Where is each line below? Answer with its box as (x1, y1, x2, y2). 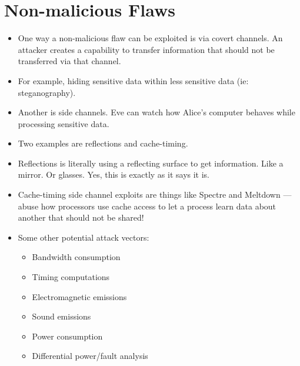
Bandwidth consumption (32, 251, 121, 263)
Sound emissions (32, 310, 91, 322)
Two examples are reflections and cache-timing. (18, 137, 188, 149)
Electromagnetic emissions (32, 290, 127, 302)
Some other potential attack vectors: (18, 231, 149, 243)
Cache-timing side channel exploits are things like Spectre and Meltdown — (18, 188, 292, 201)
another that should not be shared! (18, 211, 144, 224)
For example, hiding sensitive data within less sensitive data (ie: (18, 74, 249, 86)
